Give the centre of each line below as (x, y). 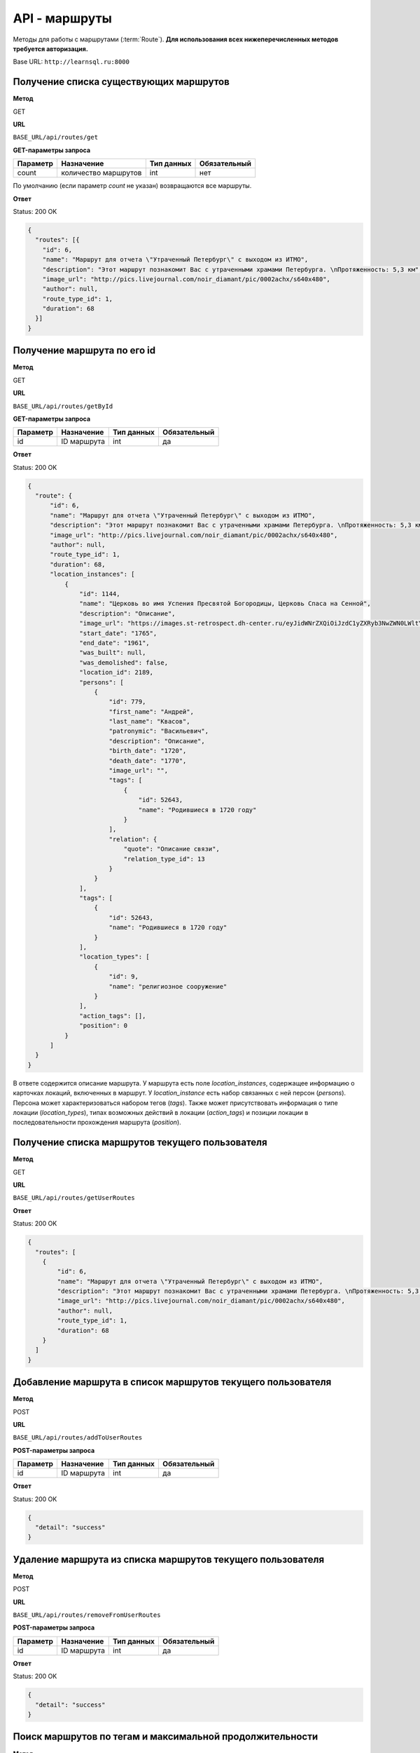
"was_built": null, (113, 653)
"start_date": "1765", (118, 633)
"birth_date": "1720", (148, 751)
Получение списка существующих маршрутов (121, 82)
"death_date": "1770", (148, 760)
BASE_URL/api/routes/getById (63, 406)
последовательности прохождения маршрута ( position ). (97, 1123)
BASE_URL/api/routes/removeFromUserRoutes (87, 1615)
